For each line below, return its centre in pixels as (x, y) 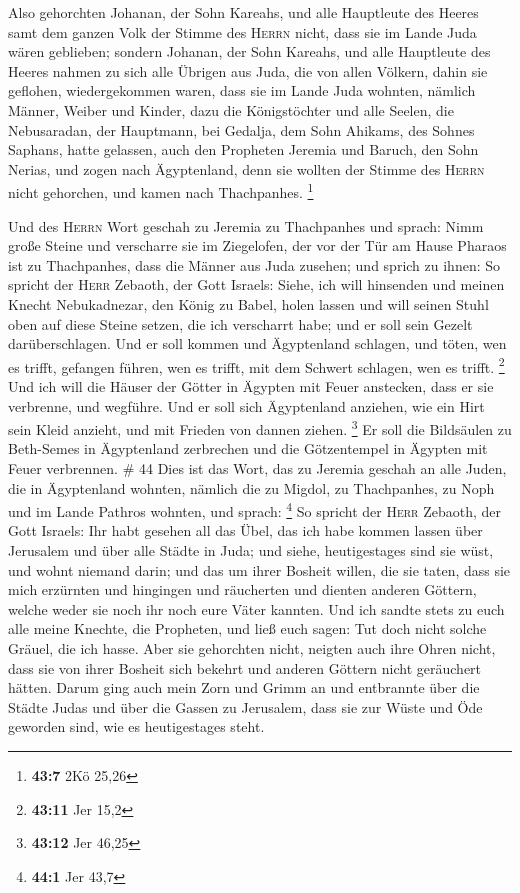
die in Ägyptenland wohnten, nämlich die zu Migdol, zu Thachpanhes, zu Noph (251, 487)
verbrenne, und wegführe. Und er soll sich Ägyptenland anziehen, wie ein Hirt (246, 405)
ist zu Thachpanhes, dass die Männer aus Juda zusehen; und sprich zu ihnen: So (254, 264)
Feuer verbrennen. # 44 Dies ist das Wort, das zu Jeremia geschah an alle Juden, (257, 468)
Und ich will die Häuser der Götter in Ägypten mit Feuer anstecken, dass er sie (251, 386)
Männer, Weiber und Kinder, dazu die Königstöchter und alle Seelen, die (231, 109)
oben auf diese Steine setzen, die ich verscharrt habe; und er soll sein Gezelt (240, 323)
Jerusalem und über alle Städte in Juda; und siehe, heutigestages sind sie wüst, (251, 550)
